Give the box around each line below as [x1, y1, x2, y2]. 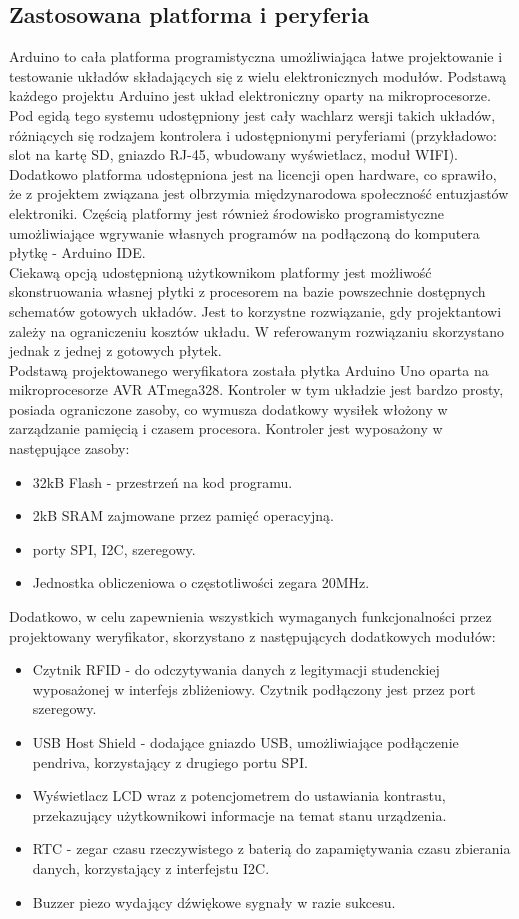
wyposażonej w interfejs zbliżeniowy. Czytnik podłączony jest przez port [32, 678, 476, 699]
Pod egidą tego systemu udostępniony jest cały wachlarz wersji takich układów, [9, 104, 496, 125]
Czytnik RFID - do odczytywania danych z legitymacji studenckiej [32, 659, 440, 680]
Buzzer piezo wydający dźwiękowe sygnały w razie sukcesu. [32, 891, 396, 912]
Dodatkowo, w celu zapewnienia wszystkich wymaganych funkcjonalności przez [9, 606, 492, 627]
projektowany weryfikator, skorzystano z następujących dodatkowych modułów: [9, 625, 496, 646]
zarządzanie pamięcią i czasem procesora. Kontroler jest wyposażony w [9, 418, 443, 439]
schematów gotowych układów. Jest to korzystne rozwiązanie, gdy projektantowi [9, 300, 502, 321]
